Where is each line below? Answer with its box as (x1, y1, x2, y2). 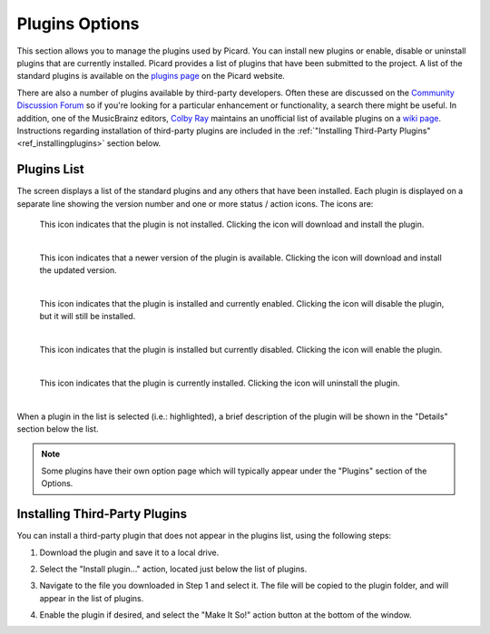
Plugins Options (16, 14, 140, 34)
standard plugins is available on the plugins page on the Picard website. (16, 71, 286, 82)
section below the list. (16, 424, 99, 434)
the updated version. (39, 265, 117, 276)
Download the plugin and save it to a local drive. (39, 547, 220, 558)
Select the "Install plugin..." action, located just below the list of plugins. (39, 563, 308, 574)
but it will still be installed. (39, 311, 136, 322)
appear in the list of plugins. (39, 592, 144, 603)
